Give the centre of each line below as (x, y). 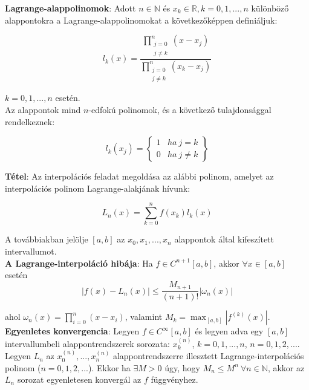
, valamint (144, 317)
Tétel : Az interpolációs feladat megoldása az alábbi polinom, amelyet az (139, 176)
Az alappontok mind (43, 109)
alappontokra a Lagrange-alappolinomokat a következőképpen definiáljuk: (141, 20)
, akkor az (286, 367)
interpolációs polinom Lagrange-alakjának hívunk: (98, 188)
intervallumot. (31, 251)
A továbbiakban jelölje (47, 239)
